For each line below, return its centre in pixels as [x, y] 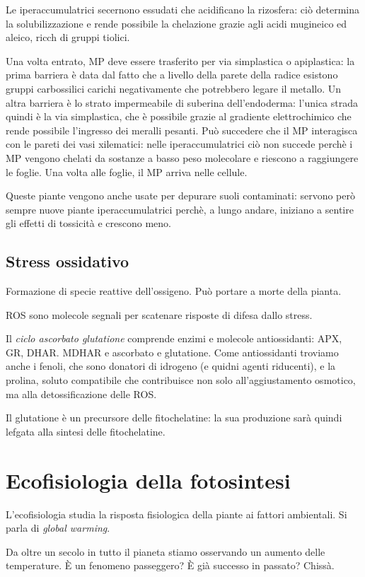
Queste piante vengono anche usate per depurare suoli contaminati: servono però [181, 196]
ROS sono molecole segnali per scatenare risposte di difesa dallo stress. [159, 314]
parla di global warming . [58, 528]
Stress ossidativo [68, 261]
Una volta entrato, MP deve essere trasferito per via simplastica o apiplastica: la [180, 60]
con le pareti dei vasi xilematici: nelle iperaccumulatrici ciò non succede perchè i [179, 144]
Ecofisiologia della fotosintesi [148, 480]
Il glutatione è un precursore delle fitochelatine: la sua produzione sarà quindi [174, 418]
